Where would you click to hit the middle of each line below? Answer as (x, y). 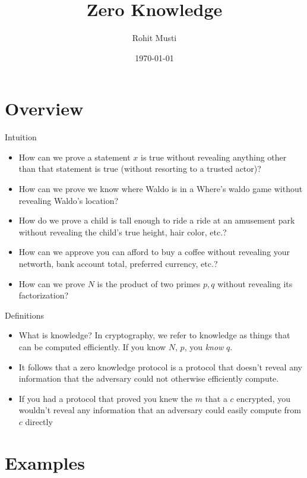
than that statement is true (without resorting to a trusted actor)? (140, 169)
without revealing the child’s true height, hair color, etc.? (123, 232)
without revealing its (255, 283)
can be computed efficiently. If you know (92, 346)
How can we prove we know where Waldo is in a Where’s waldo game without (161, 189)
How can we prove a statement (75, 157)
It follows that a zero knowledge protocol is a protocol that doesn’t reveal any (160, 367)
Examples (45, 462)
